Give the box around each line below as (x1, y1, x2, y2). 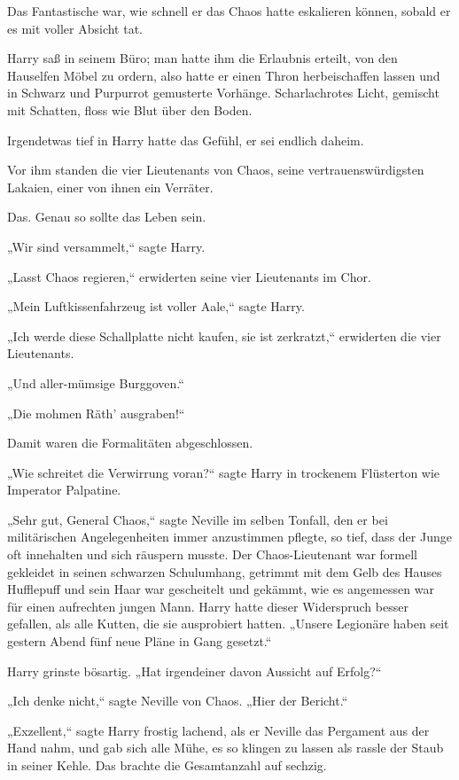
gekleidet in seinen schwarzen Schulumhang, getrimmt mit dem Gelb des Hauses (7, 562, 442, 581)
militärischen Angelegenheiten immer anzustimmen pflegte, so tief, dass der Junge (7, 527, 452, 546)
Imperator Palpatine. (7, 480, 121, 499)
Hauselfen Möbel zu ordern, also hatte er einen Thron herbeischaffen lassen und (7, 66, 440, 84)
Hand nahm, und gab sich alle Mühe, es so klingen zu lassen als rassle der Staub (7, 738, 444, 757)
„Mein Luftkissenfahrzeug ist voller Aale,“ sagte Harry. (7, 297, 305, 316)
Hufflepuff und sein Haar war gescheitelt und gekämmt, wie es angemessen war (7, 580, 434, 598)
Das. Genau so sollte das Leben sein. (7, 207, 206, 226)
